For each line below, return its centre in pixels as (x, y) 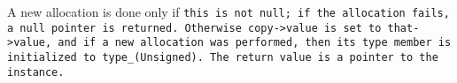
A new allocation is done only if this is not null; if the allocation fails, (228, 11)
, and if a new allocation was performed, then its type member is (248, 43)
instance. (36, 72)
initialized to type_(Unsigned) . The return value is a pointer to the (223, 57)
